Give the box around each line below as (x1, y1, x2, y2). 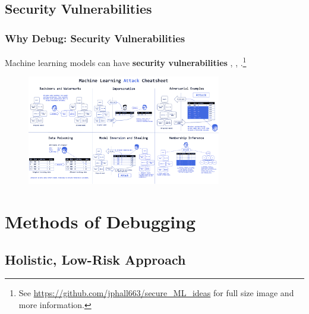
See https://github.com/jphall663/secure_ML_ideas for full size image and (18, 287, 294, 299)
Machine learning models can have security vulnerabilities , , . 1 (5, 55, 247, 68)
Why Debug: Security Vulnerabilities (5, 30, 185, 45)
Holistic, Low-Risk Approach (5, 250, 186, 268)
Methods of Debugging (5, 209, 196, 234)
